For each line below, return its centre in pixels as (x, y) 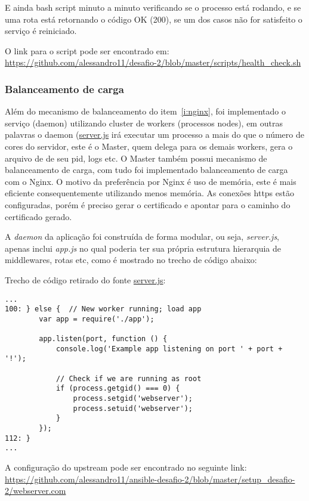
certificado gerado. (38, 216)
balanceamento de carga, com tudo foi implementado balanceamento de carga (146, 170)
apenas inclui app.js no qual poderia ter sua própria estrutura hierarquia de (143, 248)
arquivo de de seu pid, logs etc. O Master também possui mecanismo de (136, 158)
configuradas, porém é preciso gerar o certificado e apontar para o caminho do (148, 204)
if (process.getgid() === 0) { (118, 389)
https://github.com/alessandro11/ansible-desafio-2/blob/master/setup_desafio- (150, 479)
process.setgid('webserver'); (133, 399)
